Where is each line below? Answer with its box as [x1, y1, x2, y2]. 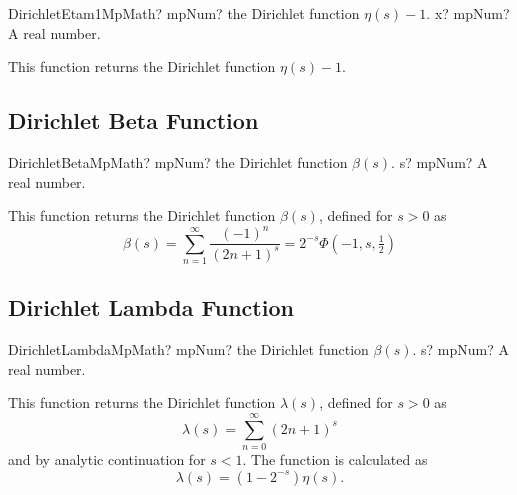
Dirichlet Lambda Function [8, 292, 294, 323]
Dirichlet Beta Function [8, 105, 259, 136]
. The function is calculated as [242, 449, 428, 470]
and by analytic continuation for [8, 449, 206, 470]
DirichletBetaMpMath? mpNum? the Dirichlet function [8, 151, 348, 172]
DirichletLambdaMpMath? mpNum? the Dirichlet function [8, 339, 369, 360]
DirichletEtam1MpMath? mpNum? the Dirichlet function [8, 3, 360, 23]
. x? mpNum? [426, 3, 510, 23]
